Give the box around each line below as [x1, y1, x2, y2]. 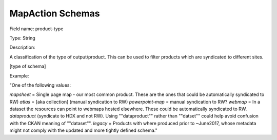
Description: [9, 44, 35, 51]
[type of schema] [9, 63, 46, 69]
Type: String [9, 35, 35, 41]
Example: [9, 72, 29, 79]
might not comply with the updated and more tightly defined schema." [9, 127, 157, 133]
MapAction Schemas [9, 8, 100, 19]
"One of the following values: [9, 82, 71, 88]
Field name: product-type [9, 26, 64, 32]
